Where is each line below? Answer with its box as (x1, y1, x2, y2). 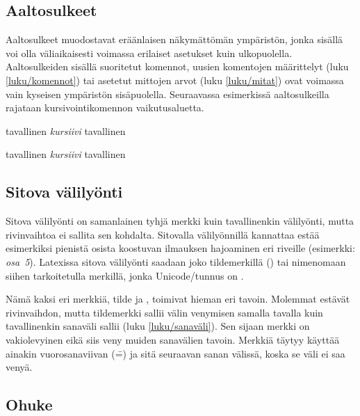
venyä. (6, 360, 33, 374)
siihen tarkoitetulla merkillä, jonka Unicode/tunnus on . (6, 268, 244, 282)
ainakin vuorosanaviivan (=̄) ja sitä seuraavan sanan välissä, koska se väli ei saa (6, 346, 345, 360)
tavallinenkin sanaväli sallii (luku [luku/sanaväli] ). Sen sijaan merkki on (6, 319, 310, 333)
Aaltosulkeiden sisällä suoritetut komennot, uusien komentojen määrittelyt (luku (6, 59, 349, 74)
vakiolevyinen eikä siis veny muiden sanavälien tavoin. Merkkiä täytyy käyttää (6, 332, 340, 346)
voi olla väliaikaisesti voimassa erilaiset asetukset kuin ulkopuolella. (6, 45, 293, 60)
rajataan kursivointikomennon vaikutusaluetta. (6, 100, 204, 115)
